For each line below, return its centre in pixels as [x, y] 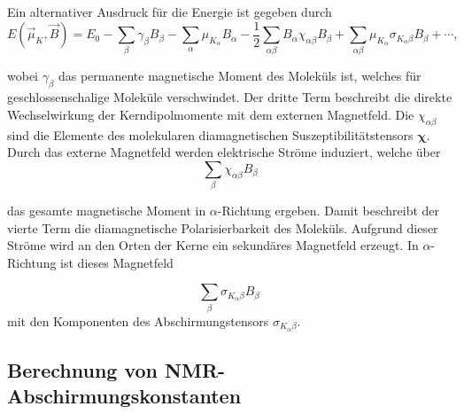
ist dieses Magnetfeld [117, 262]
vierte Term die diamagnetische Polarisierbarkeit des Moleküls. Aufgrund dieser [223, 227]
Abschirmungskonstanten [124, 396]
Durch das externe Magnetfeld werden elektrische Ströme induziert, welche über [224, 152]
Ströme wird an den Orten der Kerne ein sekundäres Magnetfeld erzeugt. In [213, 245]
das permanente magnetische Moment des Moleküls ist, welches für [240, 76]
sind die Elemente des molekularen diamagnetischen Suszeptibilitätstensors [210, 134]
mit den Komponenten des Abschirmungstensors [138, 320]
